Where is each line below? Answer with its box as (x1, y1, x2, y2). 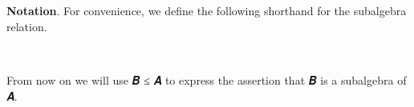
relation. (6, 18, 47, 34)
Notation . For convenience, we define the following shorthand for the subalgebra (6, 2, 407, 19)
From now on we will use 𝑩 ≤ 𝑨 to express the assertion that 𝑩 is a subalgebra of (6, 72, 407, 89)
